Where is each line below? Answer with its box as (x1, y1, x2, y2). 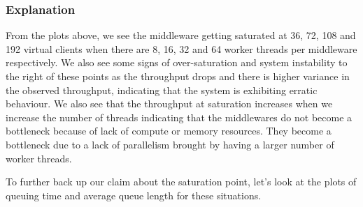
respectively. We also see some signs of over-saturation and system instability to (6, 55, 348, 70)
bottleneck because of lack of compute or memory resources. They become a (6, 123, 332, 138)
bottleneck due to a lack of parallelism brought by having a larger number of (6, 137, 334, 151)
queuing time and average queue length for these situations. (6, 187, 262, 202)
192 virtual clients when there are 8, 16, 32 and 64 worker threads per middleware (6, 41, 357, 56)
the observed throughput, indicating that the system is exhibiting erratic (6, 82, 318, 97)
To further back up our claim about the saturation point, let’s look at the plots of (6, 174, 357, 189)
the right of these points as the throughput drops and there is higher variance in (6, 69, 350, 83)
